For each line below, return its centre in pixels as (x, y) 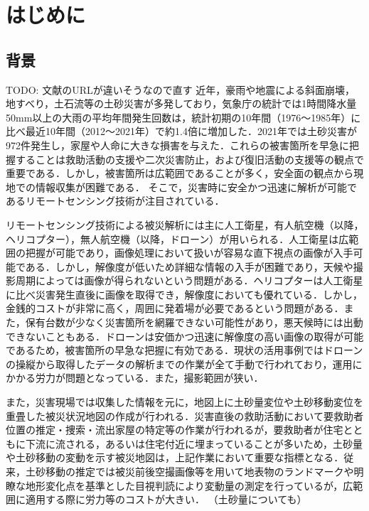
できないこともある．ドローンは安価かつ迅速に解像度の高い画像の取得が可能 (185, 336)
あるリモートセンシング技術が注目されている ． (115, 201)
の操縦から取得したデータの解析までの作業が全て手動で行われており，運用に (184, 364)
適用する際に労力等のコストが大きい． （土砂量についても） (166, 499)
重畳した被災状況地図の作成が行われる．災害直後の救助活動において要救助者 (184, 415)
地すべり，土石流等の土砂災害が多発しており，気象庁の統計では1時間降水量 (181, 103)
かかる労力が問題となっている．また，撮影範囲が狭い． (135, 378)
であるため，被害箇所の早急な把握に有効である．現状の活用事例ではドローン (184, 350)
